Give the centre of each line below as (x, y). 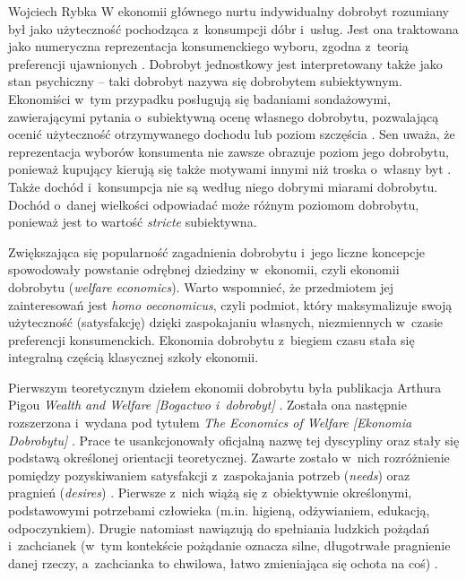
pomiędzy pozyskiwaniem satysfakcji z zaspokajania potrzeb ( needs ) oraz (209, 475)
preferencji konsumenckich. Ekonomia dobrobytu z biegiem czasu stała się (211, 339)
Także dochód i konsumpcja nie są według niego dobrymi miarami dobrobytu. (223, 186)
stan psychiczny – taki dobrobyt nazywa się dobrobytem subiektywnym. (205, 81)
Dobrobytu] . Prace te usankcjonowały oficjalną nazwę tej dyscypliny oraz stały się (234, 440)
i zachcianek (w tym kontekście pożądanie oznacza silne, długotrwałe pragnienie (229, 545)
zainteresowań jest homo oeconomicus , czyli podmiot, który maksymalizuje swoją (230, 304)
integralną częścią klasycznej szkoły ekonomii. (134, 357)
